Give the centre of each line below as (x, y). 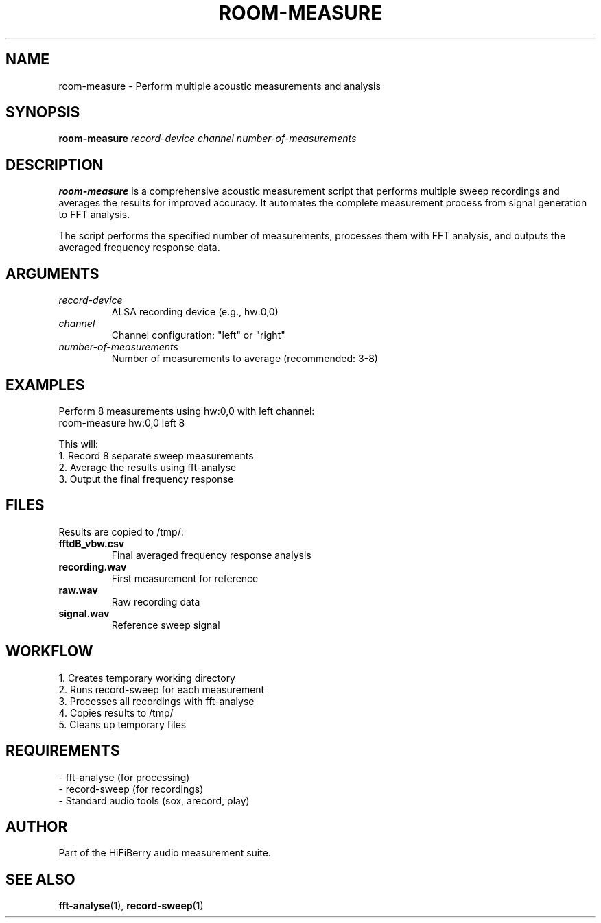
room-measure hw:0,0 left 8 (122, 422)
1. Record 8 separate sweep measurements (156, 455)
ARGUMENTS (52, 274)
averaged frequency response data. (139, 248)
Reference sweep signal (166, 625)
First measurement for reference (185, 578)
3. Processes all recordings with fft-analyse (156, 701)
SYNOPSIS (43, 112)
